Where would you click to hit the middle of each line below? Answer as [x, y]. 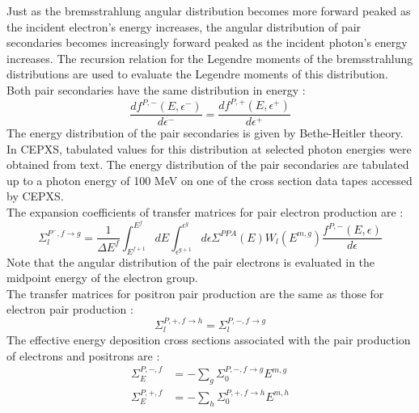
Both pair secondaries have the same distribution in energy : [156, 89]
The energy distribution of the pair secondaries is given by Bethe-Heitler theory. [205, 133]
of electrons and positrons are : [83, 355]
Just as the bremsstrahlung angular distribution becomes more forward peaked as [209, 11]
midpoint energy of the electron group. [102, 278]
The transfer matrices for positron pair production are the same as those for [195, 293]
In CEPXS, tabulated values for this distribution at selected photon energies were [209, 148]
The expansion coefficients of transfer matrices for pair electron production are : [205, 212]
